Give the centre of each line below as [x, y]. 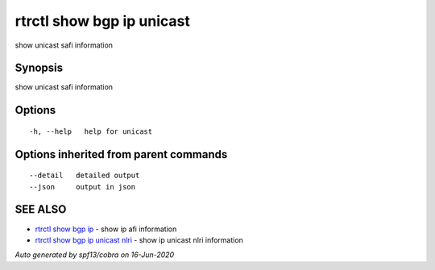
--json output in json [83, 187]
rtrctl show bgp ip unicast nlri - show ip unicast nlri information [139, 240]
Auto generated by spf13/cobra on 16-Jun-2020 [95, 255]
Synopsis [39, 68]
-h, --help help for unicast [91, 131]
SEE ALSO [41, 210]
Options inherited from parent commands [121, 154]
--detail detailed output [85, 176]
